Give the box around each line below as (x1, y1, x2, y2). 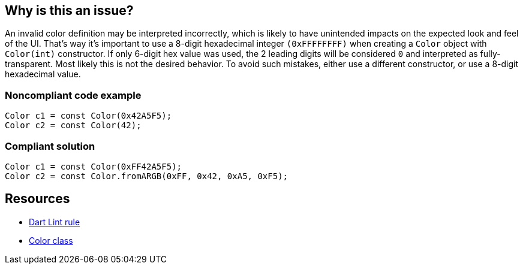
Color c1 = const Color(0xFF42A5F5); (5, 161, 182, 171)
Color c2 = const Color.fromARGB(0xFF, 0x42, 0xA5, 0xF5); (5, 171, 288, 181)
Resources (5, 191, 70, 207)
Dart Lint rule (29, 216, 80, 227)
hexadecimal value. (5, 69, 81, 80)
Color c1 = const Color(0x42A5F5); (5, 111, 172, 121)
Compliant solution (5, 140, 95, 152)
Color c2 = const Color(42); (5, 120, 142, 131)
